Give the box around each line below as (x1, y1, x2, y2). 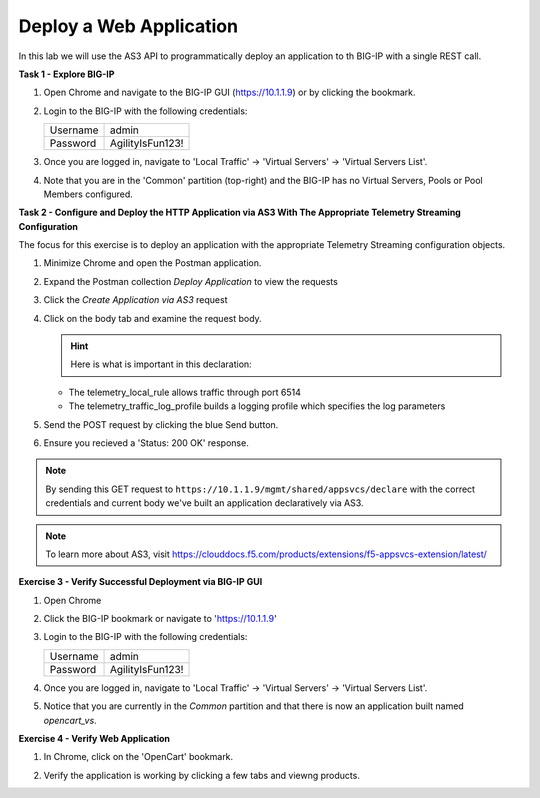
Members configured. (43, 188, 134, 200)
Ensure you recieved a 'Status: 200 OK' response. (43, 436, 249, 449)
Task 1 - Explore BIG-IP (18, 68, 115, 80)
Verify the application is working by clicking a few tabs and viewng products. (43, 769, 360, 781)
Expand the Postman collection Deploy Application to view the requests (43, 275, 339, 287)
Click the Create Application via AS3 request (43, 294, 228, 306)
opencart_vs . (43, 714, 97, 726)
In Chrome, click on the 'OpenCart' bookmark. (43, 751, 234, 763)
